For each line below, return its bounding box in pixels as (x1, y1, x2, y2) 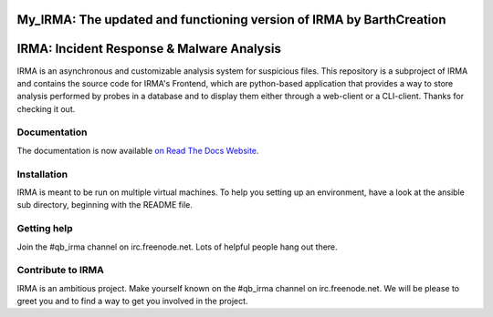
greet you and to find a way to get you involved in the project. (16, 296, 248, 307)
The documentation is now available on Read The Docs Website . (16, 145, 259, 156)
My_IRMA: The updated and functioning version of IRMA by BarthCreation (16, 12, 446, 27)
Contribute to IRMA (16, 264, 104, 277)
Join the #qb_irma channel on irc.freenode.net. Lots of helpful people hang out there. (16, 241, 338, 252)
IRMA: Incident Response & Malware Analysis (16, 41, 282, 56)
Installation (16, 168, 68, 180)
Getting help (16, 222, 73, 235)
